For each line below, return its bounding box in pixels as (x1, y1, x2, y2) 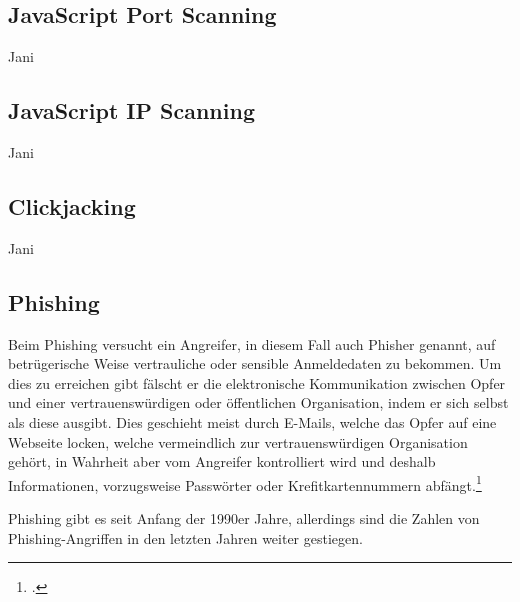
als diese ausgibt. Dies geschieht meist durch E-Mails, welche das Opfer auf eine (8, 411, 497, 432)
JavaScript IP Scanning (8, 95, 255, 126)
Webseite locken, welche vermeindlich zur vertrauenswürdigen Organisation (8, 431, 468, 452)
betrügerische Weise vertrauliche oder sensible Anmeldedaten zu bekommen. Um (8, 353, 502, 374)
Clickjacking (8, 190, 136, 221)
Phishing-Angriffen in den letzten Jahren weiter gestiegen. (8, 527, 363, 548)
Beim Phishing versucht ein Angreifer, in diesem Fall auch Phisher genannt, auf (8, 333, 496, 354)
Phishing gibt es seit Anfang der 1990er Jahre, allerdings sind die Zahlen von (8, 508, 480, 528)
